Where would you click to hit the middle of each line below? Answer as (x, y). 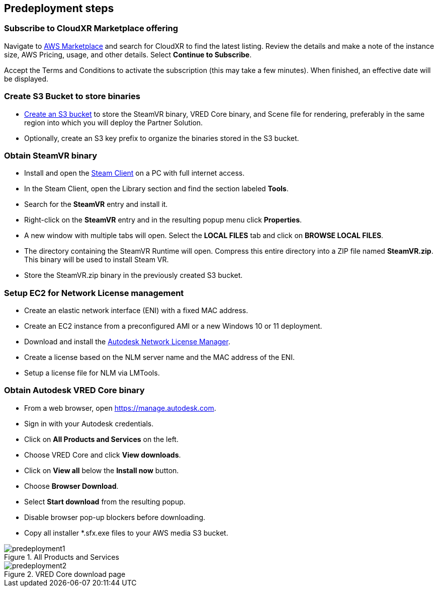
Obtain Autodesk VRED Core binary (74, 390)
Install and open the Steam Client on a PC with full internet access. (135, 173)
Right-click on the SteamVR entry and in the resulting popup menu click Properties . (163, 220)
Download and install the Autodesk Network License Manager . (127, 342)
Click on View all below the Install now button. (102, 470)
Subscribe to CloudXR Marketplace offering (91, 28)
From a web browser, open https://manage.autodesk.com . (120, 408)
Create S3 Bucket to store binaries (72, 96)
